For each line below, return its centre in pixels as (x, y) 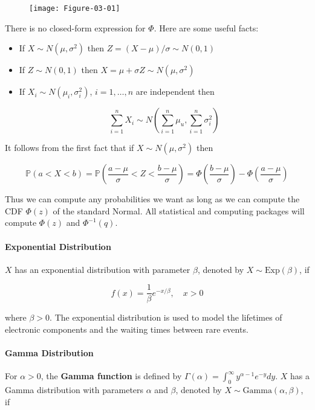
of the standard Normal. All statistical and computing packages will (179, 210)
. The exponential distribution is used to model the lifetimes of (166, 317)
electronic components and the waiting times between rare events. (127, 329)
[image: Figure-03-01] (75, 8)
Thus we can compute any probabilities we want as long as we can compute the (152, 199)
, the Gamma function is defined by (111, 376)
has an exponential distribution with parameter (102, 269)
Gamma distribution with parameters (74, 390)
